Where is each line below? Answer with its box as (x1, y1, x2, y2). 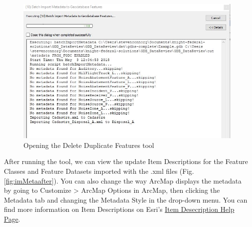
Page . (4, 214, 21, 224)
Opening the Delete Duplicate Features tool (23, 140, 154, 150)
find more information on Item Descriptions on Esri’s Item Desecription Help (4, 204, 234, 214)
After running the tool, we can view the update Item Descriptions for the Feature (4, 156, 248, 166)
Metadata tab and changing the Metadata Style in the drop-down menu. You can (4, 194, 248, 205)
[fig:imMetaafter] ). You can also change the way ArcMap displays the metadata (4, 175, 242, 186)
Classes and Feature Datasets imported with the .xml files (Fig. (4, 166, 194, 176)
